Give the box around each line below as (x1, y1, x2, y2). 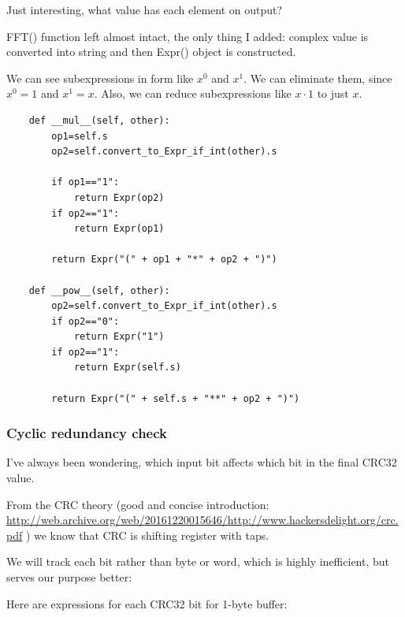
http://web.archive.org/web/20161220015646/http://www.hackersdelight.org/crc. (6, 511, 399, 528)
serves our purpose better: (6, 569, 132, 585)
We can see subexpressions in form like (6, 69, 194, 86)
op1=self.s (51, 130, 108, 142)
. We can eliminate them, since (243, 69, 392, 86)
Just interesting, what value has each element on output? (6, 2, 283, 17)
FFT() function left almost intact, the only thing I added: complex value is (6, 28, 369, 44)
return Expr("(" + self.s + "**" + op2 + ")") (51, 392, 300, 404)
